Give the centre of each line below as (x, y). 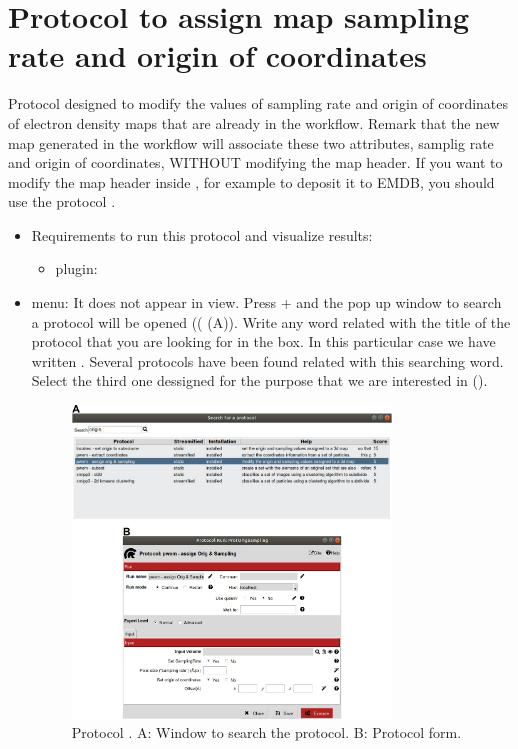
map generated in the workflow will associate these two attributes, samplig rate (251, 142)
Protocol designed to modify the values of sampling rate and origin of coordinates (258, 103)
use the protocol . (62, 201)
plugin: (76, 268)
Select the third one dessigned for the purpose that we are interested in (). (259, 380)
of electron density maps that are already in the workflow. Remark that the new (254, 122)
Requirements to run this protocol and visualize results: (202, 234)
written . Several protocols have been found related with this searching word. (267, 360)
